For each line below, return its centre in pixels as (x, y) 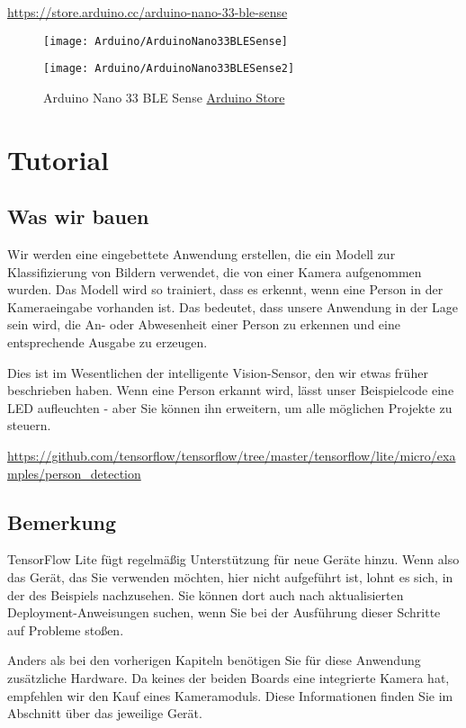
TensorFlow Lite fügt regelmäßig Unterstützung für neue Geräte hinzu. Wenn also (233, 559)
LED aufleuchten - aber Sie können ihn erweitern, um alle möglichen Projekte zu (230, 407)
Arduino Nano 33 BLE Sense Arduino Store (164, 97)
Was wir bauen (78, 216)
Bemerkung (62, 521)
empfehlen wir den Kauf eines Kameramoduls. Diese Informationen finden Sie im (230, 695)
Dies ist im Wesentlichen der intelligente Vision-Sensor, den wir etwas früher (218, 372)
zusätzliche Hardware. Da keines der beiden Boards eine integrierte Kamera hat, (229, 677)
